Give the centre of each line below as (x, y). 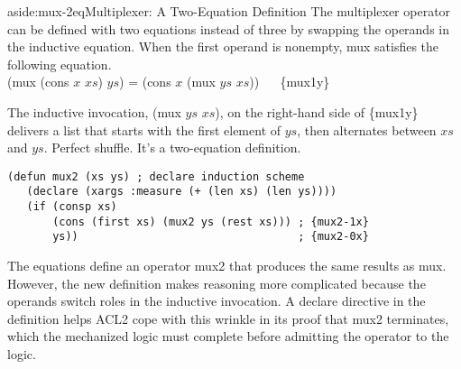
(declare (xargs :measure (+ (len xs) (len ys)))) (182, 192)
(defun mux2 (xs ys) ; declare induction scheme (156, 176)
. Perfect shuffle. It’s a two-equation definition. (172, 148)
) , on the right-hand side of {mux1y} (317, 111)
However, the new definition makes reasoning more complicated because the (217, 283)
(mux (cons (38, 82)
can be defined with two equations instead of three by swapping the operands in (229, 28)
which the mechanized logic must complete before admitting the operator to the (228, 336)
